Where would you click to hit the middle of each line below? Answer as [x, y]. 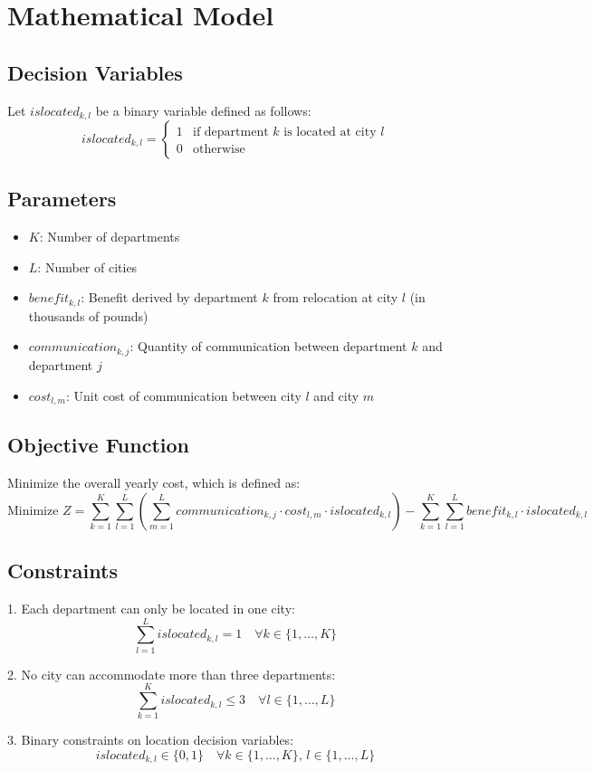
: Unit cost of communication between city [184, 395]
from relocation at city [335, 297]
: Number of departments [110, 237]
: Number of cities [87, 267]
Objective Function [99, 445]
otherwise [219, 150]
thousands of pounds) [88, 315]
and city [336, 395]
